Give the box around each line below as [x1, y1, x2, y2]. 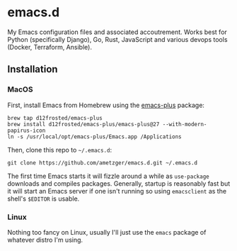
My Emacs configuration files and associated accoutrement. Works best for [7, 28, 228, 36]
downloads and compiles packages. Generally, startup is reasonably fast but [7, 179, 231, 188]
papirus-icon [7, 127, 46, 134]
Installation [7, 63, 58, 75]
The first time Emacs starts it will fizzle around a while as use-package [7, 172, 210, 180]
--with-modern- [162, 121, 207, 128]
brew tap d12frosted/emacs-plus [7, 114, 103, 121]
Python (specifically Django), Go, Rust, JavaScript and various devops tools [7, 35, 228, 43]
